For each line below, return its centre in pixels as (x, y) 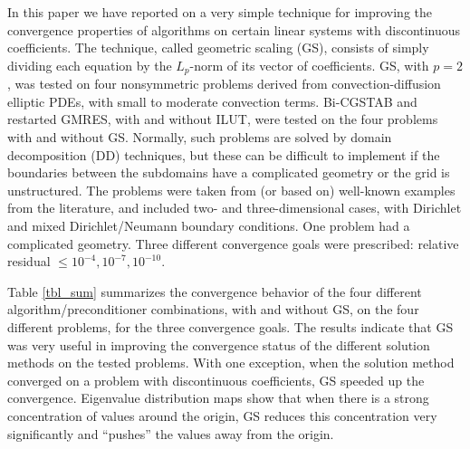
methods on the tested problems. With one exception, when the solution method (231, 363)
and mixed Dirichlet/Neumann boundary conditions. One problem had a (209, 225)
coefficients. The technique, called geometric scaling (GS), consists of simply (218, 48)
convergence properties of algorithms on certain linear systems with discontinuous (234, 29)
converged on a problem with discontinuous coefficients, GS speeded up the (216, 380)
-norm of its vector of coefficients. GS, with (309, 65)
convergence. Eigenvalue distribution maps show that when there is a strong (218, 398)
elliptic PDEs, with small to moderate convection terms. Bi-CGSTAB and (212, 101)
